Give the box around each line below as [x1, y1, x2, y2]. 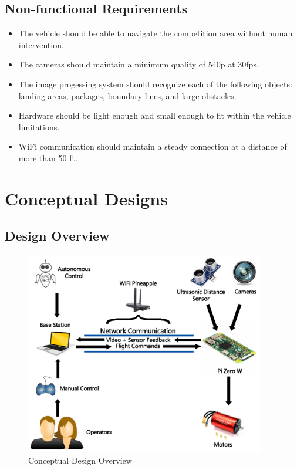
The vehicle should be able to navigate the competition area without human [18, 27, 293, 39]
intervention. [18, 38, 64, 50]
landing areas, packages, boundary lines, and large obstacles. [18, 89, 237, 102]
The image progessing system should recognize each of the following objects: [18, 77, 292, 90]
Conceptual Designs [5, 186, 168, 210]
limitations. [18, 120, 60, 133]
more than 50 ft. [18, 151, 77, 164]
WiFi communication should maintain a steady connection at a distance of [18, 140, 287, 153]
